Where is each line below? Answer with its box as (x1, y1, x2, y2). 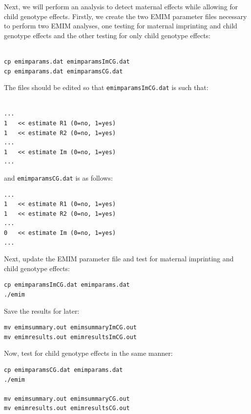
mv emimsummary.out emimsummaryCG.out (4, 395, 130, 402)
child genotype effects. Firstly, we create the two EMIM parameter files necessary (4, 11, 247, 21)
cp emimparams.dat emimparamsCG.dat (4, 68, 123, 75)
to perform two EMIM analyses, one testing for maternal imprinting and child (4, 21, 237, 31)
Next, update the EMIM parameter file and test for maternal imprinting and (4, 253, 234, 264)
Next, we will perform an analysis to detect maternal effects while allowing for (4, 1, 238, 11)
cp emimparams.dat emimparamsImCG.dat (4, 58, 130, 65)
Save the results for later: (4, 305, 80, 316)
